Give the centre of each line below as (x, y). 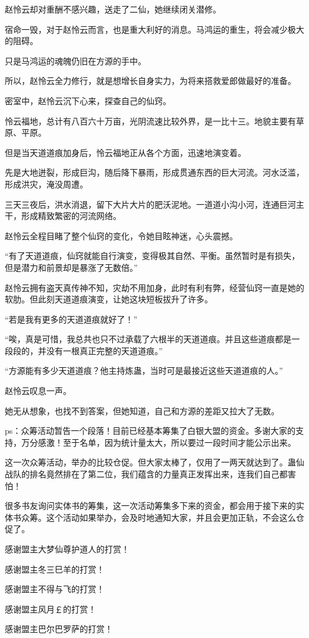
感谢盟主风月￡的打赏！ (51, 609)
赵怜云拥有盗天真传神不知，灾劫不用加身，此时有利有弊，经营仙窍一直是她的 (154, 287)
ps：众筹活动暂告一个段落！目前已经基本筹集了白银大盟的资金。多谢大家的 (150, 431)
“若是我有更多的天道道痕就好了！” (71, 319)
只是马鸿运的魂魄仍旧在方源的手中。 (75, 60)
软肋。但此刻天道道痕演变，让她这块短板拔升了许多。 (109, 299)
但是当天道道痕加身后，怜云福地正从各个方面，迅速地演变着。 (125, 152)
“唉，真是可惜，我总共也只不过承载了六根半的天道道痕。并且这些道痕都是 (148, 339)
